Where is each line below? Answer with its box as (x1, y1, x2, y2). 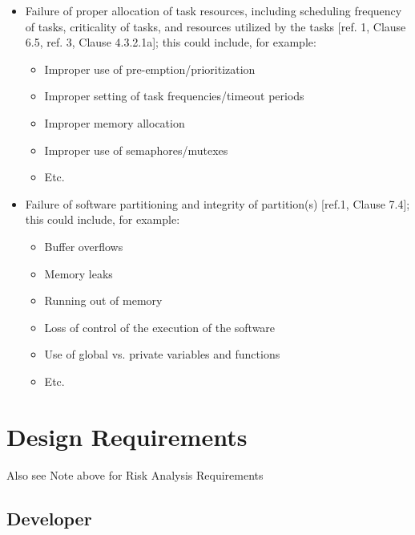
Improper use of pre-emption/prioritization (44, 60, 256, 77)
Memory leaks (44, 265, 113, 282)
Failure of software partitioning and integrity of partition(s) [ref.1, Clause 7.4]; (25, 195, 410, 212)
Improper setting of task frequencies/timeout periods (44, 87, 304, 104)
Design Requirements (6, 419, 248, 452)
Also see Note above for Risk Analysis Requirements (6, 466, 264, 483)
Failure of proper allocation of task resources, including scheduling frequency (25, 2, 402, 18)
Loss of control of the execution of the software (44, 318, 276, 335)
